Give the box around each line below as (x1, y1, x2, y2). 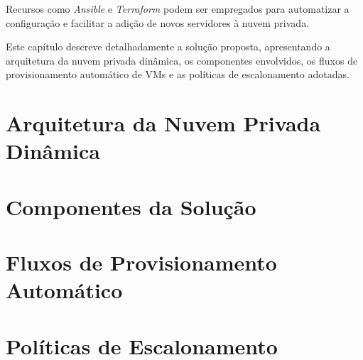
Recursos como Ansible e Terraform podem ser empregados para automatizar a (6, 1, 350, 16)
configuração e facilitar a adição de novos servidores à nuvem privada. (6, 15, 310, 30)
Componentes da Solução (6, 192, 256, 221)
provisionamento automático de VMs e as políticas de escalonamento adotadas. (6, 67, 350, 82)
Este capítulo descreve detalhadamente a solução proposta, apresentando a (6, 39, 330, 54)
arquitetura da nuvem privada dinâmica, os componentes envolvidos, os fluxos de (6, 53, 358, 67)
